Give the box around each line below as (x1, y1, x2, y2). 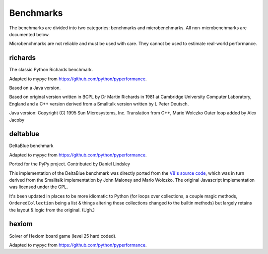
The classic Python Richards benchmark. (9, 67, 93, 73)
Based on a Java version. (9, 85, 61, 91)
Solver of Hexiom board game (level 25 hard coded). (9, 233, 117, 239)
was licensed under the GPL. (9, 184, 68, 190)
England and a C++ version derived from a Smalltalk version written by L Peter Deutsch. (9, 101, 189, 106)
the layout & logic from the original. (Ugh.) (9, 207, 95, 213)
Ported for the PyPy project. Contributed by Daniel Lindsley (9, 161, 131, 167)
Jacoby (9, 117, 25, 123)
